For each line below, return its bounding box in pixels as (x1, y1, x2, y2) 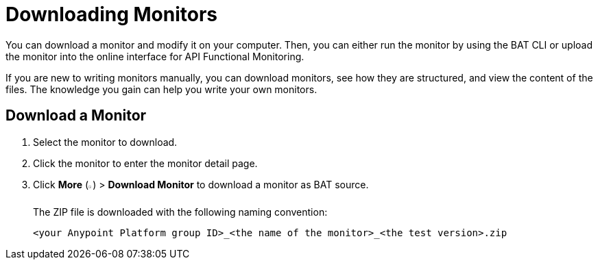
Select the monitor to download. (33, 136, 178, 148)
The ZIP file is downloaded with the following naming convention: (33, 205, 328, 218)
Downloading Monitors (5, 3, 218, 26)
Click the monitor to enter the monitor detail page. (33, 157, 258, 169)
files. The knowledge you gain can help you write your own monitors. (5, 83, 318, 95)
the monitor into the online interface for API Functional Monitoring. (5, 50, 304, 62)
